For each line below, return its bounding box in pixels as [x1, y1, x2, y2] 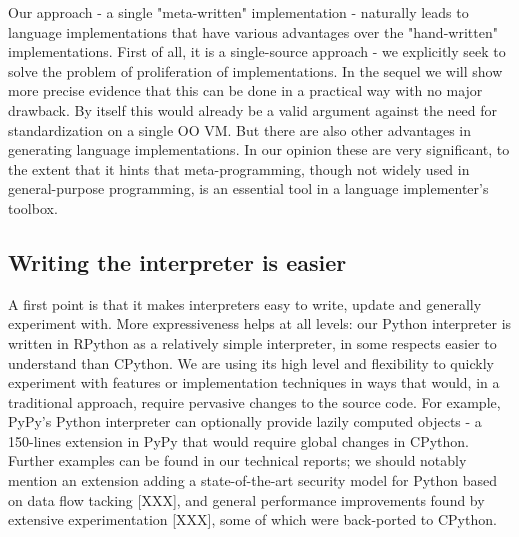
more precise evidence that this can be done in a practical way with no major [8, 80, 483, 101]
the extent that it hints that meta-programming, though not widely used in [8, 158, 470, 179]
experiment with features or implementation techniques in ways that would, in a [8, 372, 500, 393]
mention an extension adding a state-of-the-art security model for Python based [8, 470, 498, 491]
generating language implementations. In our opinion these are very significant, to [8, 139, 510, 160]
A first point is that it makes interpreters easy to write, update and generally [8, 293, 482, 314]
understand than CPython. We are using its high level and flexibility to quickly [8, 352, 494, 373]
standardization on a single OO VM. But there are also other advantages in [8, 119, 472, 140]
